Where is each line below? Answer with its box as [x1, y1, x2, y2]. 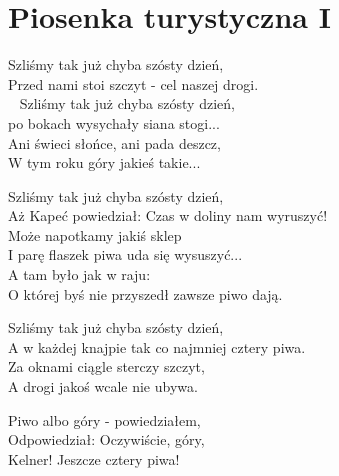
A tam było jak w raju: [8, 264, 151, 285]
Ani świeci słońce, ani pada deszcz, [8, 132, 221, 153]
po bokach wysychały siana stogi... [8, 112, 220, 133]
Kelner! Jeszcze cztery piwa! [8, 448, 180, 469]
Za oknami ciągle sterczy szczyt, [8, 356, 205, 377]
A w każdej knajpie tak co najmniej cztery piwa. [8, 336, 306, 357]
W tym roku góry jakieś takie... [8, 152, 201, 173]
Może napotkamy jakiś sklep [8, 224, 182, 245]
